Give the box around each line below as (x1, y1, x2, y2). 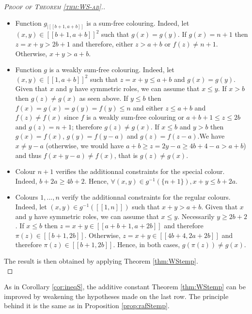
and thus (15, 150, 42, 160)
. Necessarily (177, 211, 215, 221)
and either (133, 102, 163, 112)
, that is (114, 150, 138, 160)
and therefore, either (72, 39, 133, 49)
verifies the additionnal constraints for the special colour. (55, 166, 225, 176)
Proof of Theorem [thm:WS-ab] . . (4, 1, 105, 11)
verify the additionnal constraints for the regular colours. (62, 192, 231, 202)
